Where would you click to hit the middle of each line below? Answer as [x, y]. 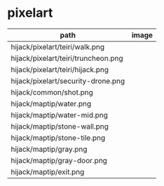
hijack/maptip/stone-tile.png [58, 138]
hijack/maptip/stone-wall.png [60, 126]
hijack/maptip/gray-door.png [59, 160]
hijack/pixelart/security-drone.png [68, 80]
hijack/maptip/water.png [51, 103]
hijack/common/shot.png [52, 92]
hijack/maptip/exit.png [48, 171]
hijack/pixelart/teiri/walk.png [58, 47]
